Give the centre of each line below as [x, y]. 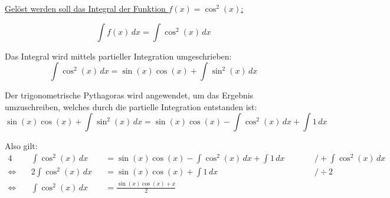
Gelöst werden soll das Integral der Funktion [85, 8]
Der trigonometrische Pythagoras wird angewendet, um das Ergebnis [129, 95]
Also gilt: [21, 146]
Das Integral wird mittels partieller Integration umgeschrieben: [118, 56]
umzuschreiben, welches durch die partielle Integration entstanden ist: [131, 106]
